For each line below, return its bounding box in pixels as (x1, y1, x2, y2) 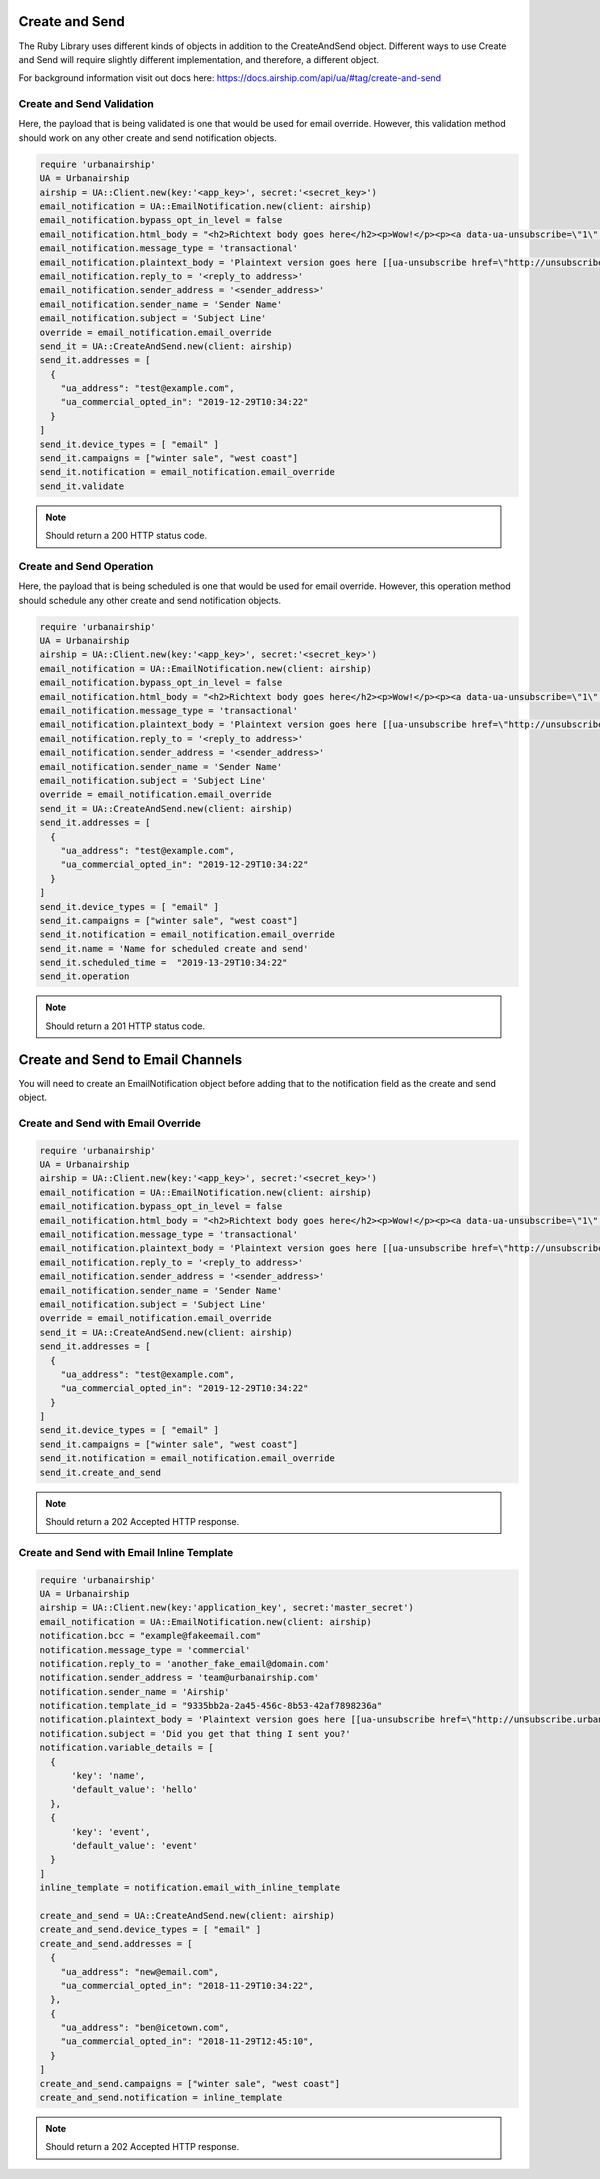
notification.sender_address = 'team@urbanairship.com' (39, 1672, 320, 1684)
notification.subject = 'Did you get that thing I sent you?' (39, 1728, 351, 1739)
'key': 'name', (71, 1770, 146, 1782)
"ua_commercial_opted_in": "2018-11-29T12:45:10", (60, 2036, 314, 2047)
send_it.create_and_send (39, 1466, 162, 1478)
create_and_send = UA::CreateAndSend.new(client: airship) (39, 1910, 335, 1921)
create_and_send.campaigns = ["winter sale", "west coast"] (39, 2078, 341, 2089)
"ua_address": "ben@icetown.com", (60, 2022, 230, 2034)
